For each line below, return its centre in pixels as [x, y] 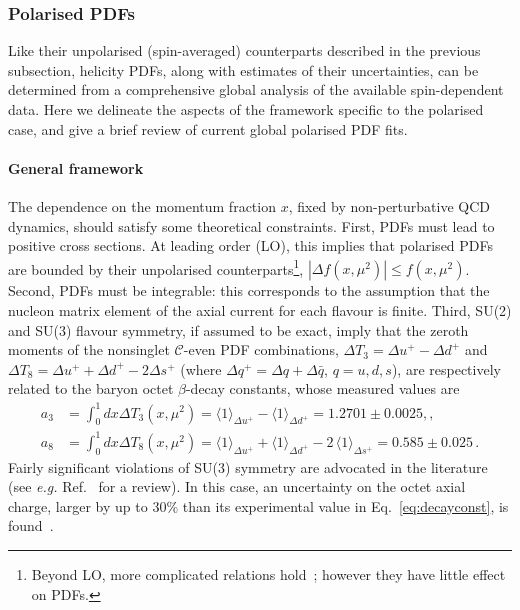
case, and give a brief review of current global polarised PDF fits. [208, 128]
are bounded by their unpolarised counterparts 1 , [156, 267]
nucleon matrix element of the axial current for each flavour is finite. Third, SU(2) [260, 310]
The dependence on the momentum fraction [142, 205]
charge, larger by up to [78, 505]
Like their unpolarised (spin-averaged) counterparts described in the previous [244, 50]
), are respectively [446, 368]
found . [31, 525]
